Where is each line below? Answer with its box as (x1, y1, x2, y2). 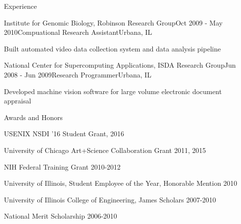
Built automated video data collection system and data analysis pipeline (4, 43, 221, 53)
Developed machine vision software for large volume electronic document (4, 86, 222, 96)
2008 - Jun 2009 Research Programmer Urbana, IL (4, 69, 151, 79)
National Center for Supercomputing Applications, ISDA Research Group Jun (4, 60, 236, 70)
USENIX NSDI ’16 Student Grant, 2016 (4, 128, 124, 139)
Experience (4, 1, 37, 11)
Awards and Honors (4, 112, 63, 122)
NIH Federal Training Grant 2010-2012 (4, 161, 121, 172)
